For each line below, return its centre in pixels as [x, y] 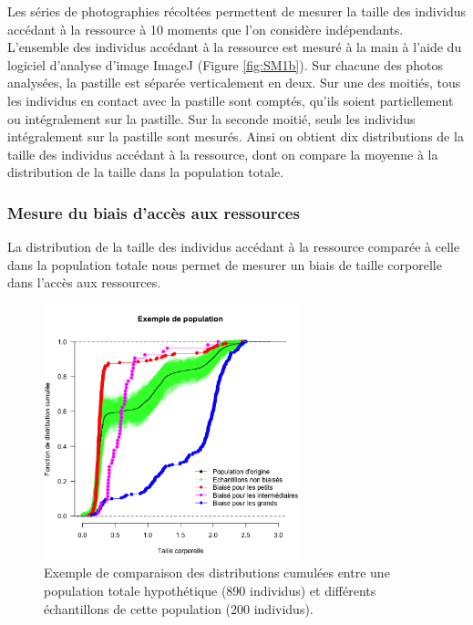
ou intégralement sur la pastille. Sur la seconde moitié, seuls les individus [211, 118]
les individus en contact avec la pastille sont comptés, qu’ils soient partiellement [231, 100]
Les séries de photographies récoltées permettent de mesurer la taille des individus [237, 11]
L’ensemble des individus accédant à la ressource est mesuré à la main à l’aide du [235, 47]
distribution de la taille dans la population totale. [146, 172]
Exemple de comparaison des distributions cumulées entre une [217, 573]
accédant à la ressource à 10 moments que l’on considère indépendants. [206, 29]
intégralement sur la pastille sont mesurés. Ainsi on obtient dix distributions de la [236, 136]
